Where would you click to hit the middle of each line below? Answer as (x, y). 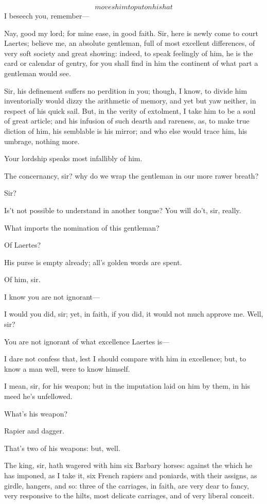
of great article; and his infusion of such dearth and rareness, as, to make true (127, 121)
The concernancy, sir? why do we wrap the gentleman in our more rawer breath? (131, 175)
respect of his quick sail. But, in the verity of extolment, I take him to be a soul (130, 110)
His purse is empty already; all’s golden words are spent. (93, 262)
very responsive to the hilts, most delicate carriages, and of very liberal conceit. (129, 496)
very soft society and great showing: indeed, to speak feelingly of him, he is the (129, 53)
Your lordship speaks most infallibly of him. (73, 158)
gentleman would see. (38, 73)
